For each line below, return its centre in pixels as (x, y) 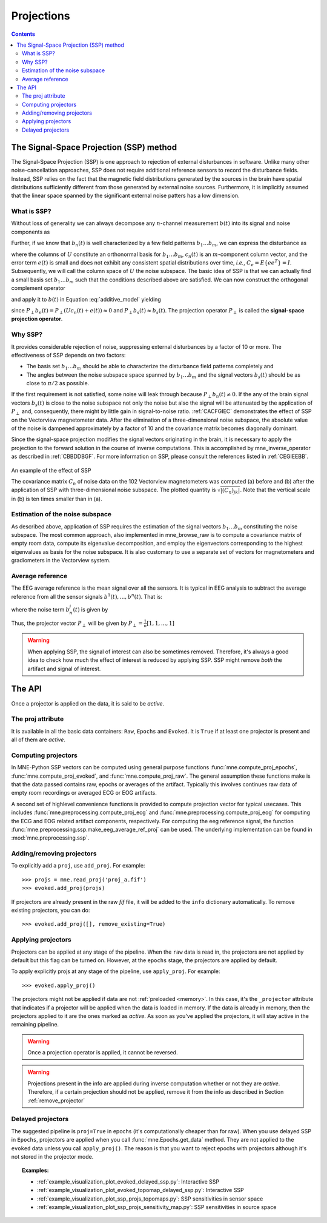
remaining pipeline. (35, 1025)
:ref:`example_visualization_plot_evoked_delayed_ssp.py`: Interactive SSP (128, 1181)
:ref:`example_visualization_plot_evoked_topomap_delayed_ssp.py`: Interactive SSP (141, 1190)
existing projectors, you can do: (51, 911)
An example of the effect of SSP (51, 470)
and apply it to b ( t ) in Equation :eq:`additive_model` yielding (86, 299)
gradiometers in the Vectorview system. (61, 561)
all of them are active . (38, 740)
